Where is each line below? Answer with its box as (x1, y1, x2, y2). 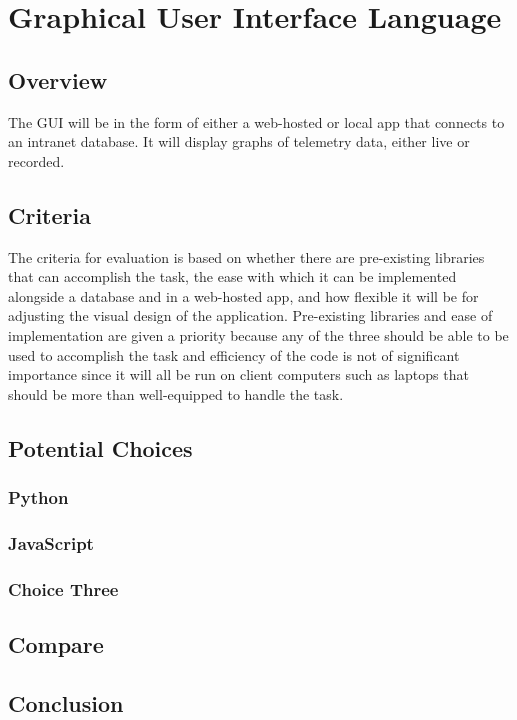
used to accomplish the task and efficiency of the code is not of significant (8, 344, 460, 365)
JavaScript (8, 530, 94, 555)
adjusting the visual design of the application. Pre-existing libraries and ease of (8, 305, 493, 326)
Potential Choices (8, 432, 193, 463)
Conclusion (8, 687, 124, 718)
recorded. (8, 150, 65, 171)
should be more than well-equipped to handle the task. (8, 383, 344, 404)
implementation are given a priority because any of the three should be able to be (8, 324, 509, 345)
